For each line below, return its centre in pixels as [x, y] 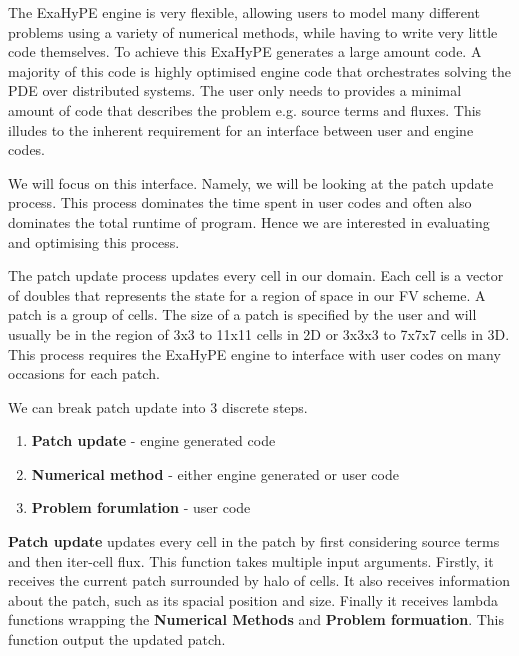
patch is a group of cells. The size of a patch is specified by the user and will [242, 314]
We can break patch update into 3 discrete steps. [158, 406]
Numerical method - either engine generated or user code [215, 473]
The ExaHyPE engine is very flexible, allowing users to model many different [244, 12]
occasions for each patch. [84, 373]
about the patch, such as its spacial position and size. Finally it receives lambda [253, 599]
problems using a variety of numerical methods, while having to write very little [253, 31]
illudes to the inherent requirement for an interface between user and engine [241, 129]
